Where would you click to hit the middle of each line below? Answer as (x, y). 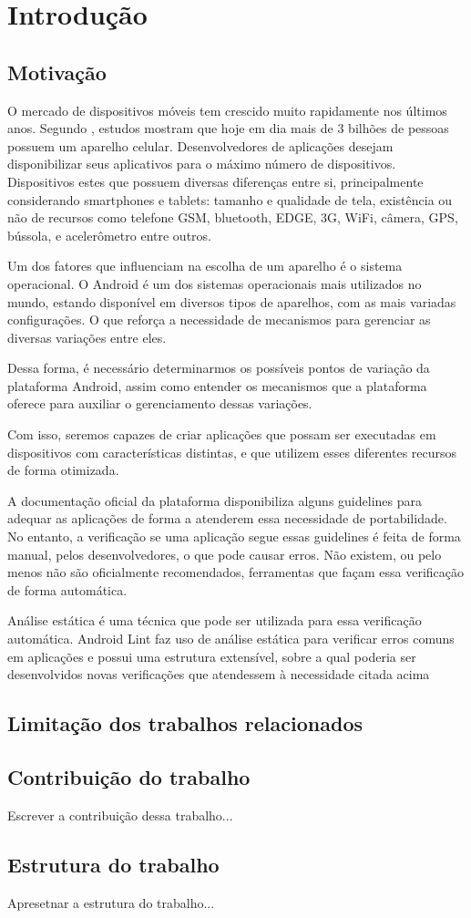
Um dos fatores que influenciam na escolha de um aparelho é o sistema (205, 266)
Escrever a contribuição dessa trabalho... (120, 815)
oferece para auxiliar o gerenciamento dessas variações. (160, 403)
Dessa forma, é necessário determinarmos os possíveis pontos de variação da (219, 368)
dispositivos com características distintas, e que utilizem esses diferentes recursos (232, 452)
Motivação (57, 72)
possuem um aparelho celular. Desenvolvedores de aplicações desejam (200, 145)
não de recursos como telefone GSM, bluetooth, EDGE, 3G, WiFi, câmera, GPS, (233, 217)
